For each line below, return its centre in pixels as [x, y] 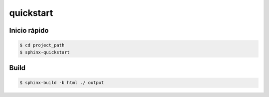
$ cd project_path [42, 45]
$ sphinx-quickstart [45, 52]
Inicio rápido [29, 30]
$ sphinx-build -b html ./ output [62, 83]
